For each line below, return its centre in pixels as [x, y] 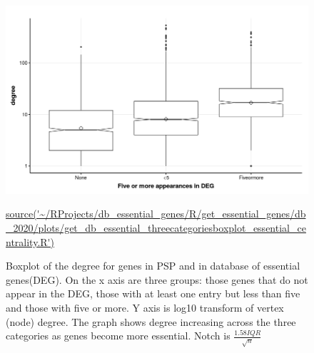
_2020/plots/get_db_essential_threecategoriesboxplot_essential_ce [156, 228]
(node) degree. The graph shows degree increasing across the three [151, 321]
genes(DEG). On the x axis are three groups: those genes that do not [157, 279]
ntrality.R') [30, 241]
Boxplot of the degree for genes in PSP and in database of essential [153, 266]
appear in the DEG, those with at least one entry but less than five [153, 293]
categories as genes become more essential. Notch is [118, 336]
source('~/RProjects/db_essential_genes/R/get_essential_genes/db [156, 214]
